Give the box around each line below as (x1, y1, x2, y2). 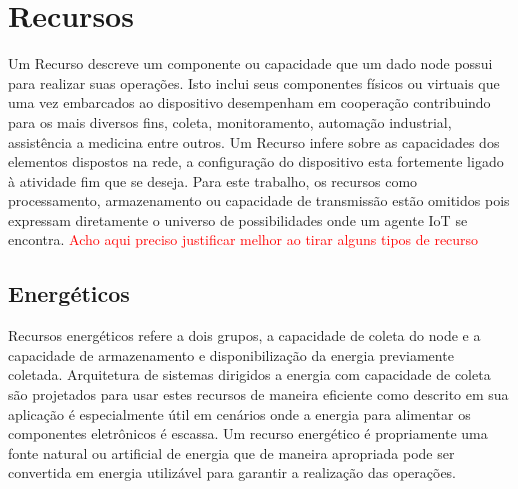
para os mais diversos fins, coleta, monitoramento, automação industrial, (8, 111, 452, 132)
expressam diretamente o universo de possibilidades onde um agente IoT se (8, 209, 468, 230)
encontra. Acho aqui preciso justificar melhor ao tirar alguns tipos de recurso (8, 229, 479, 250)
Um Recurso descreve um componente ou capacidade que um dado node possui (8, 53, 493, 74)
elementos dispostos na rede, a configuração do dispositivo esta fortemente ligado (8, 151, 504, 172)
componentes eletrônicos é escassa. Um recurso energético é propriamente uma (8, 423, 488, 444)
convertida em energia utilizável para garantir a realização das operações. (8, 462, 457, 483)
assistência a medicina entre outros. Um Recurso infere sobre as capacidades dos (8, 131, 500, 152)
